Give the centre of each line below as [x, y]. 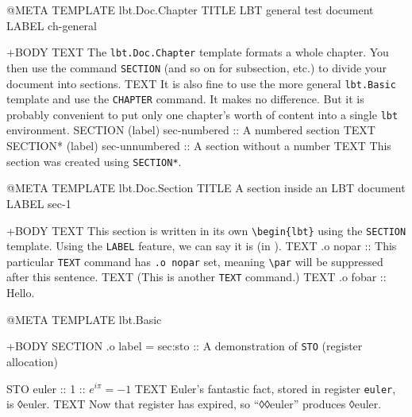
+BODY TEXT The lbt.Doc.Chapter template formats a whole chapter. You [198, 52]
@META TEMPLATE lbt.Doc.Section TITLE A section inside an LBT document [206, 188]
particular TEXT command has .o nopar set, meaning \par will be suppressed [195, 261]
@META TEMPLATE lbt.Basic [84, 319]
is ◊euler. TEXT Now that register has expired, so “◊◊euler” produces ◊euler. [194, 404]
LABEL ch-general [52, 25]
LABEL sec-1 [39, 203]
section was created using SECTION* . [94, 161]
